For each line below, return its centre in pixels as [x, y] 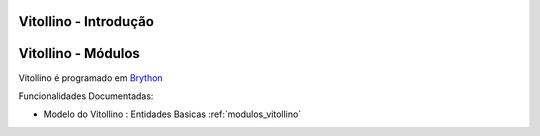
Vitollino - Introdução [86, 21]
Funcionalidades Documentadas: [86, 96]
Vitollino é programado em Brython [91, 77]
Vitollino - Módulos [79, 53]
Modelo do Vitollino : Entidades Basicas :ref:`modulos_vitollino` [172, 114]
